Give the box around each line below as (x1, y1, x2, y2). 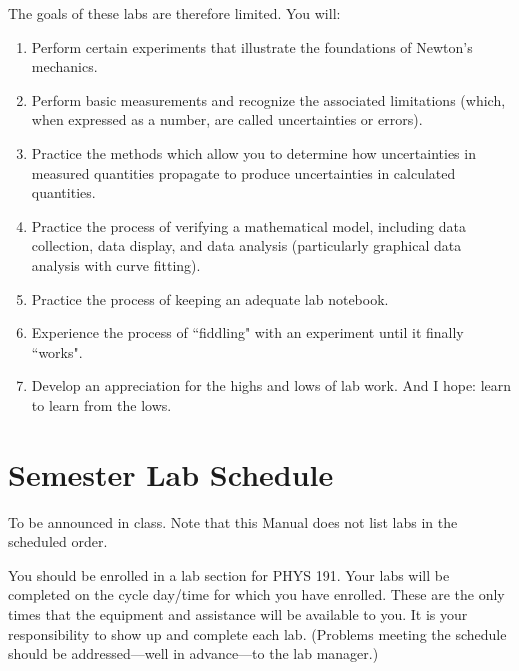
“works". (31, 341, 83, 362)
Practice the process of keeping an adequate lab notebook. (31, 288, 389, 309)
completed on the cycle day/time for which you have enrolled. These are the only (8, 584, 505, 605)
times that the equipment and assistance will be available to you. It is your (8, 604, 468, 624)
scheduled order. (8, 531, 108, 552)
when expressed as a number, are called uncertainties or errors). (31, 109, 423, 130)
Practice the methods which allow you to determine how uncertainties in (31, 142, 476, 163)
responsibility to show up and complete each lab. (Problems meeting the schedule (8, 623, 507, 644)
